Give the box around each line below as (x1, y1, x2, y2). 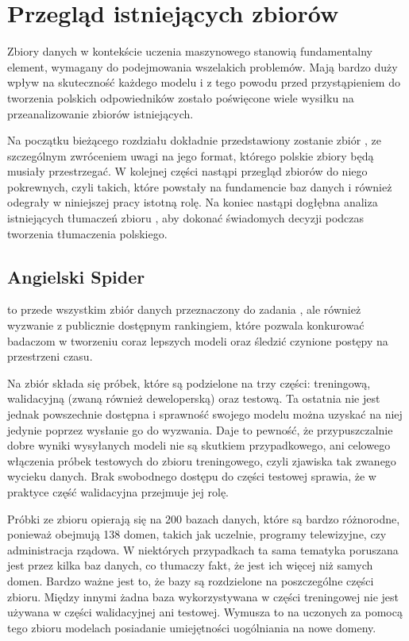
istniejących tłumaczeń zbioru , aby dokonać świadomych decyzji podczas (7, 210, 365, 226)
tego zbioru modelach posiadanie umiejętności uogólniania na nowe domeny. (7, 619, 376, 635)
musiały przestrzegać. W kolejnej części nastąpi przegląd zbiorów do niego (7, 163, 368, 180)
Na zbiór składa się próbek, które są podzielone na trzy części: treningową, (7, 374, 371, 391)
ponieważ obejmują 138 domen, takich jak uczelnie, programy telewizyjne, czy (7, 526, 387, 543)
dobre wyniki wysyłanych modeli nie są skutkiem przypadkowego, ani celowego (7, 437, 391, 454)
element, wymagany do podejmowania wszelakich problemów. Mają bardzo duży (7, 58, 398, 75)
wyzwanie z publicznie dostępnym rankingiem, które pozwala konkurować (7, 317, 365, 334)
